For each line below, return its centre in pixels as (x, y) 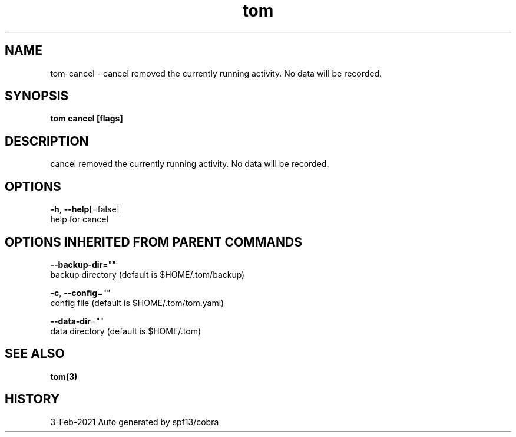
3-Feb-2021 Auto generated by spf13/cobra (135, 422)
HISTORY (32, 399)
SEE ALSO (35, 354)
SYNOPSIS (37, 96)
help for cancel (79, 219)
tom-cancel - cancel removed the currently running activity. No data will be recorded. (216, 73)
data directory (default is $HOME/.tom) (126, 331)
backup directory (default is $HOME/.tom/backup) (148, 274)
